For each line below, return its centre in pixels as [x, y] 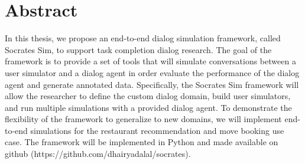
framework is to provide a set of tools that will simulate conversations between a [150, 61]
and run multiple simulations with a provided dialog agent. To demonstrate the [148, 107]
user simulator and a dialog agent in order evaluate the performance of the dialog [152, 72]
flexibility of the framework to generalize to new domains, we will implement [143, 119]
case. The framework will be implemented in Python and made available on [142, 142]
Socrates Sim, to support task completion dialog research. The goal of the [138, 49]
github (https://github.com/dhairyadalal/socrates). [98, 154]
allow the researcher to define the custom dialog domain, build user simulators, [148, 96]
